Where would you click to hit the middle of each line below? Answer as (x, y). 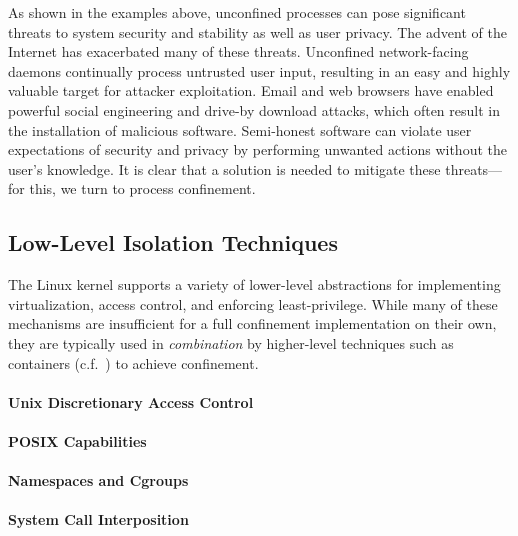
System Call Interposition (98, 519)
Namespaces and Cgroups (98, 480)
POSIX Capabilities (77, 440)
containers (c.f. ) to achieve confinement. (133, 362)
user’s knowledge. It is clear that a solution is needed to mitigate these (224, 168)
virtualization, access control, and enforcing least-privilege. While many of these (253, 303)
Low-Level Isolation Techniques (173, 242)
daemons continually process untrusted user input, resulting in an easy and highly (259, 70)
